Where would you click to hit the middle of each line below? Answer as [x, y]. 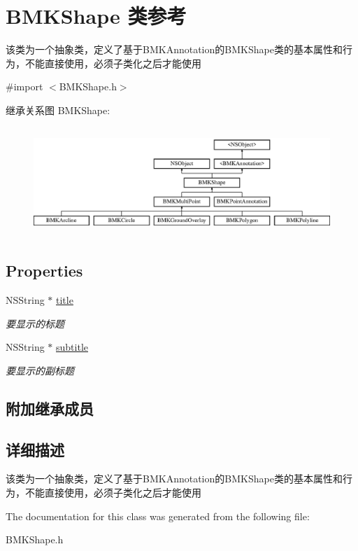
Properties [44, 271]
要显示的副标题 [40, 370]
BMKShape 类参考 [96, 16]
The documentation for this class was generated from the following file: [158, 516]
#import [24, 86]
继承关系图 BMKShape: [58, 110]
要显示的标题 [35, 323]
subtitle [72, 347]
